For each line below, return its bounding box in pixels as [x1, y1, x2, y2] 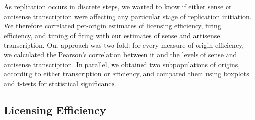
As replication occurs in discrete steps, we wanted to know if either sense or [4, 1, 232, 11]
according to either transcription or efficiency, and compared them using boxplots [4, 69, 249, 79]
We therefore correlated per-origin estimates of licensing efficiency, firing [4, 21, 221, 31]
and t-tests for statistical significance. [4, 78, 116, 88]
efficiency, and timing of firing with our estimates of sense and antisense [4, 30, 220, 40]
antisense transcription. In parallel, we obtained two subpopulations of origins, [4, 59, 240, 69]
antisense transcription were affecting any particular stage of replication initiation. [4, 11, 252, 21]
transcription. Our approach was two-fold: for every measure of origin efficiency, [4, 40, 244, 50]
